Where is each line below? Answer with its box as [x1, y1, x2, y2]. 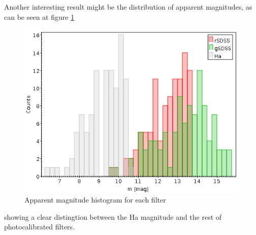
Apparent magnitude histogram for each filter [24, 194, 166, 205]
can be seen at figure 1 [4, 11, 75, 22]
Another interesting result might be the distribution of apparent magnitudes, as [4, 2, 252, 12]
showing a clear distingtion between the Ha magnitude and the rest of [4, 211, 222, 222]
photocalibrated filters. [4, 221, 75, 232]
